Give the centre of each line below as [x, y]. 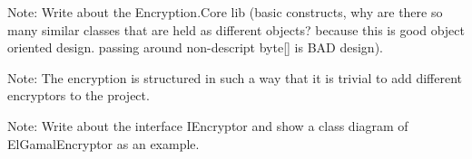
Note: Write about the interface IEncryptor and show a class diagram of [208, 125]
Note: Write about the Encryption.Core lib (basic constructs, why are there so [225, 12]
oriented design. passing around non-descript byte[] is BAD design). [195, 47]
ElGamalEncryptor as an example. [103, 143]
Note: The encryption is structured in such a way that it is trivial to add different [235, 77]
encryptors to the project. [79, 95]
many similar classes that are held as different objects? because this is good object [236, 29]
